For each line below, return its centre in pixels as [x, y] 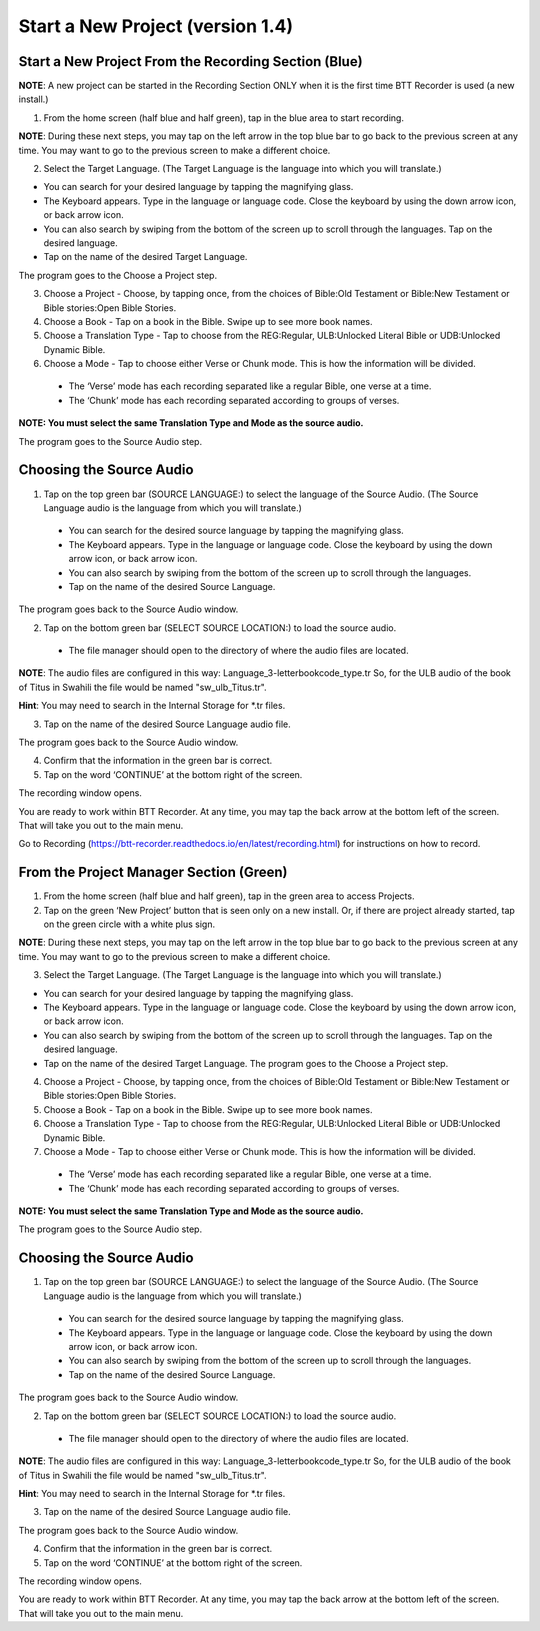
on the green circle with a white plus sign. [129, 924]
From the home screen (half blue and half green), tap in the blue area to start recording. [224, 117]
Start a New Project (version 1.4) [156, 26]
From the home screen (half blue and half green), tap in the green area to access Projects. [229, 896]
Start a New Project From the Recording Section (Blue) [191, 61]
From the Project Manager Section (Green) [153, 872]
